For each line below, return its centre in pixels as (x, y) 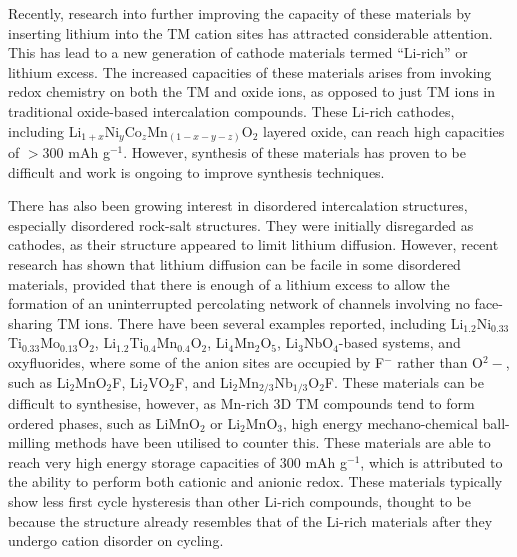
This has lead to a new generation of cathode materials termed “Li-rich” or (238, 52)
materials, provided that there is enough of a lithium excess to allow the (229, 283)
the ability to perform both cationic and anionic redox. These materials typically (255, 481)
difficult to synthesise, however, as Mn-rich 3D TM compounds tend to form (241, 403)
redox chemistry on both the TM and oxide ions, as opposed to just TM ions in (252, 91)
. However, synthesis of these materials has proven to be (294, 152)
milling (29, 442)
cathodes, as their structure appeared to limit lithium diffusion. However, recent (253, 244)
